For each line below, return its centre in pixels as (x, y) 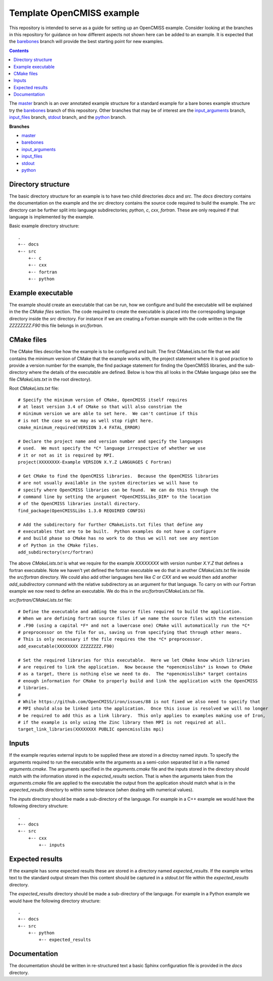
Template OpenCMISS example (74, 13)
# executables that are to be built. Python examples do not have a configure (117, 531)
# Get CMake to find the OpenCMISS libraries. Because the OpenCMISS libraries (118, 476)
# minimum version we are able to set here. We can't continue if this (108, 414)
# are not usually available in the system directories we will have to (108, 483)
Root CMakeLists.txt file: (34, 388)
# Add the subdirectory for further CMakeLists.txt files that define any (111, 524)
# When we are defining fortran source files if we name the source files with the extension (135, 619)
